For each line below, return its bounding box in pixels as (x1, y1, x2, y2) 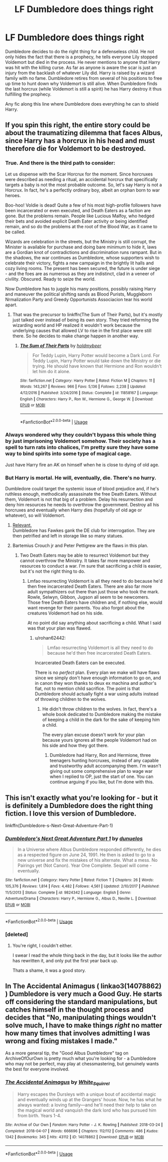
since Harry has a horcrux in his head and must (5, 137, 155, 145)
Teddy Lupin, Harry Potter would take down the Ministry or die (32, 357, 161, 364)
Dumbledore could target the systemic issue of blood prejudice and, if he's (5, 486, 159, 492)
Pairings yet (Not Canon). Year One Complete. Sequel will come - (17, 862, 152, 868)
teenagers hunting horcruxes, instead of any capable (49, 758, 159, 764)
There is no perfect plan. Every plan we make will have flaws (34, 670, 160, 676)
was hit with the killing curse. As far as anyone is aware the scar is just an (5, 64, 157, 70)
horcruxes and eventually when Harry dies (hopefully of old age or (5, 507, 142, 513)
